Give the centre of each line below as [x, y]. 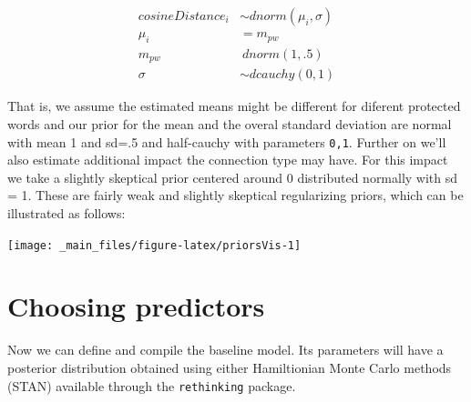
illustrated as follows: [67, 213]
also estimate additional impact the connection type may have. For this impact [228, 160]
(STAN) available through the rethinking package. [152, 385]
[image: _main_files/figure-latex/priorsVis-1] [154, 245]
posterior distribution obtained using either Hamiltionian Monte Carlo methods [230, 367]
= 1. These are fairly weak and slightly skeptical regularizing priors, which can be [235, 195]
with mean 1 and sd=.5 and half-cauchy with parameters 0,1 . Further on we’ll [227, 141]
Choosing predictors [136, 306]
